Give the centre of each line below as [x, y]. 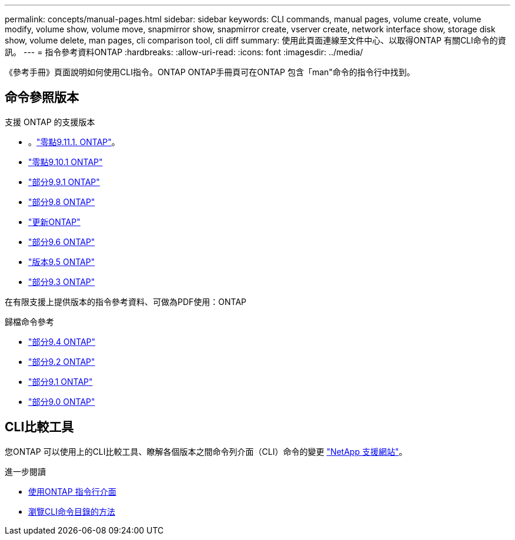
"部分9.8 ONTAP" [62, 202]
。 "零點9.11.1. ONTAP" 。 [74, 142]
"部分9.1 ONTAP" [61, 381]
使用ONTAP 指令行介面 [72, 491]
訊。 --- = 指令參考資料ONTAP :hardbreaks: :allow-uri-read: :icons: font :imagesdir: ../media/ [184, 52]
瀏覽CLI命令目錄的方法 [72, 511]
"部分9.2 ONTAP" [62, 361]
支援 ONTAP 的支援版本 [50, 122]
